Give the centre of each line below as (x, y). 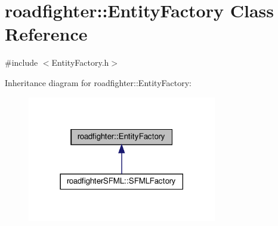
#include (21, 62)
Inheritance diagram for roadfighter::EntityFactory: (98, 82)
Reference (46, 34)
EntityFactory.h (80, 62)
